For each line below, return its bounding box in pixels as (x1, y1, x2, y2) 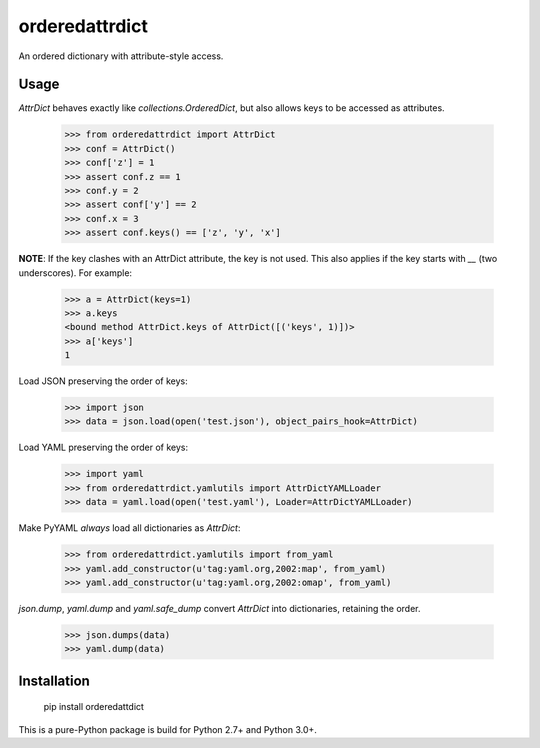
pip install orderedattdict (43, 701, 145, 713)
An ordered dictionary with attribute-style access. (18, 50, 224, 62)
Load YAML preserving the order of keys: (18, 441, 189, 454)
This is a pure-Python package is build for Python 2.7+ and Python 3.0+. (18, 723, 317, 735)
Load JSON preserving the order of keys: (18, 375, 189, 387)
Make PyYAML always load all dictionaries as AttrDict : (18, 522, 241, 534)
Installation (18, 672, 90, 689)
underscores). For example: (18, 266, 133, 279)
